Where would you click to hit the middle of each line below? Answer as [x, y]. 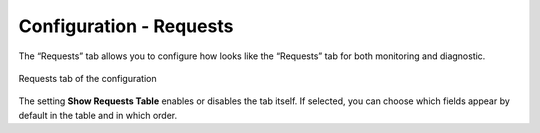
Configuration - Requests [126, 26]
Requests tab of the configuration [87, 78]
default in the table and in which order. [98, 115]
